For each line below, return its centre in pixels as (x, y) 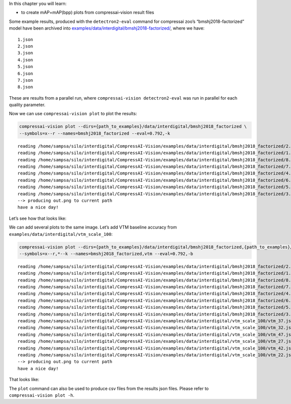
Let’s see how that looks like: (38, 218)
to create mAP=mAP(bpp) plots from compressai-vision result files (88, 13)
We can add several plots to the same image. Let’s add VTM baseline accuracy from (93, 227)
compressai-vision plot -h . (42, 395)
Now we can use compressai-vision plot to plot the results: (73, 114)
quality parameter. (27, 105)
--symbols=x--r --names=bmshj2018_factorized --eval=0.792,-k (95, 133)
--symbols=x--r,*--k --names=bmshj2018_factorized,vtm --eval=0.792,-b (106, 254)
